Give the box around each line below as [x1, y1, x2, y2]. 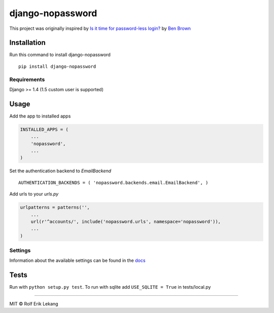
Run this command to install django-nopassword [9, 52, 111, 58]
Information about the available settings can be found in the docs [9, 257, 146, 263]
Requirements [9, 76, 45, 83]
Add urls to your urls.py [9, 191, 59, 197]
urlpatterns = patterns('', [20, 205, 90, 210]
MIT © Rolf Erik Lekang [9, 300, 58, 306]
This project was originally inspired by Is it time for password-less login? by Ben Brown [9, 25, 191, 31]
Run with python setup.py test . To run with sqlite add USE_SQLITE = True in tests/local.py [9, 284, 211, 290]
